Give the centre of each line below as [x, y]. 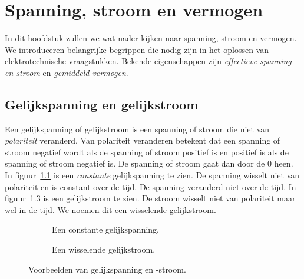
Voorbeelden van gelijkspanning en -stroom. [107, 269]
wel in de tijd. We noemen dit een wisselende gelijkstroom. [110, 209]
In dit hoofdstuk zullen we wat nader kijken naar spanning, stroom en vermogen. [151, 38]
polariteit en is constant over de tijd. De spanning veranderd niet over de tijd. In [151, 186]
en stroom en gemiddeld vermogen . [67, 72]
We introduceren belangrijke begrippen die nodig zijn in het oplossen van [137, 49]
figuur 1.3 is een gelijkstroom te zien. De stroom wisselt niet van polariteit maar [150, 198]
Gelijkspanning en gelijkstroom [102, 104]
